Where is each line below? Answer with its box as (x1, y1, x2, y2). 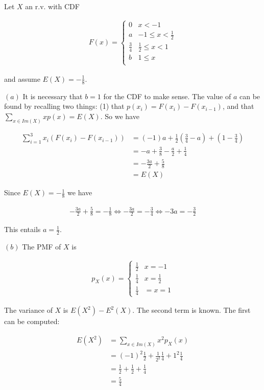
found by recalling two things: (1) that (4, 101, 125, 111)
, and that (222, 101, 254, 111)
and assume (4, 73, 40, 84)
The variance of (4, 305, 53, 315)
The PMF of (22, 241, 61, 252)
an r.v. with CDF (25, 1, 80, 11)
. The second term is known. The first (132, 305, 251, 315)
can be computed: (4, 316, 60, 327)
